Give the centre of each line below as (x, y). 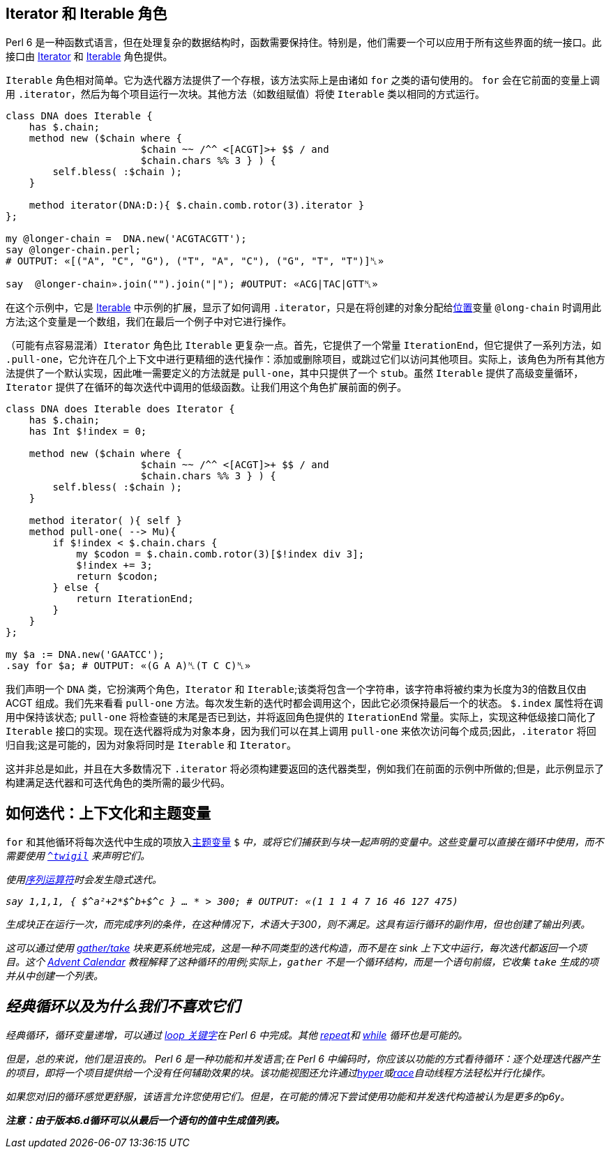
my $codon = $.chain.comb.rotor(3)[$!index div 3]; (220, 554)
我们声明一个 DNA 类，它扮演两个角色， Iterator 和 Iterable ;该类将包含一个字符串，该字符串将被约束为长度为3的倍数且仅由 (296, 689)
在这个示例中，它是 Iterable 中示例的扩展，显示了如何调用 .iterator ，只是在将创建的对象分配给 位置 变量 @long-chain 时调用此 (304, 308)
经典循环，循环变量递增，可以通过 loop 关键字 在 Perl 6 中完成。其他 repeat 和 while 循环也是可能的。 (237, 1035)
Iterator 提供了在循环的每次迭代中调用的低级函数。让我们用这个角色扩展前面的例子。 (206, 387)
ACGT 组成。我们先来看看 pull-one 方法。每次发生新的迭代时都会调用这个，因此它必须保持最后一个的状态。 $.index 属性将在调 (304, 703)
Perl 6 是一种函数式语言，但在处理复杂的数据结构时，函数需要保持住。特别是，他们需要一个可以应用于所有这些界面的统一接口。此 (304, 43)
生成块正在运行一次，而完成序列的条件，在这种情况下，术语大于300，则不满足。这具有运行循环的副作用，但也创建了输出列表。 (298, 924)
